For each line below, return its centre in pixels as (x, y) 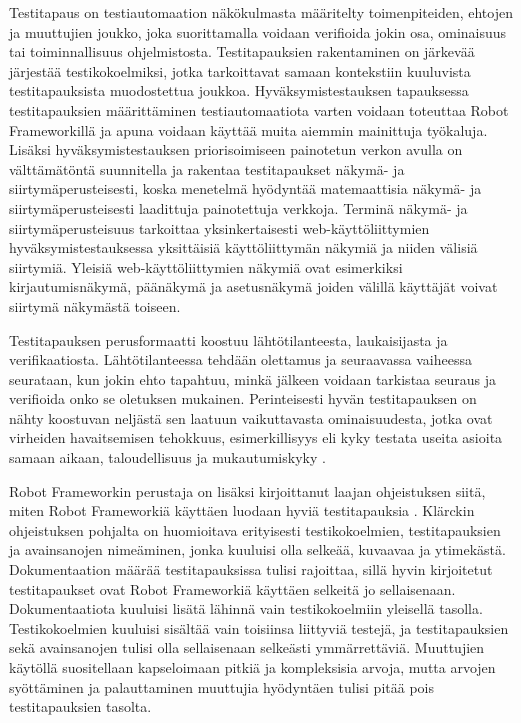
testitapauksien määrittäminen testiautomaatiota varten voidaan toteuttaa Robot (259, 109)
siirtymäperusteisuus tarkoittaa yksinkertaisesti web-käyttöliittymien (219, 227)
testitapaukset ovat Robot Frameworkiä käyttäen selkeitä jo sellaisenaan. (232, 588)
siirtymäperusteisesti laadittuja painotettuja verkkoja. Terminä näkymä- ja (238, 207)
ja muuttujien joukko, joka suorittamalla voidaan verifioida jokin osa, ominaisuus (258, 31)
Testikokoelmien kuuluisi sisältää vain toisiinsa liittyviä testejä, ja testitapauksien (259, 627)
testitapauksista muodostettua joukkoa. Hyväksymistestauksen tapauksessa (239, 90)
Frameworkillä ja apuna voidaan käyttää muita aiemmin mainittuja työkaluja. (248, 129)
